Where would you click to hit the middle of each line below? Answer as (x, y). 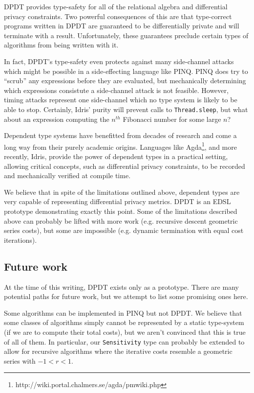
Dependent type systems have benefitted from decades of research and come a (120, 135)
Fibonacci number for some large (172, 119)
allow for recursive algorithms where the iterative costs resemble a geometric (118, 351)
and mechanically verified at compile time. (67, 175)
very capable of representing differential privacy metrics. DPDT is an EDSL (117, 201)
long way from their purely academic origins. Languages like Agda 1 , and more (120, 146)
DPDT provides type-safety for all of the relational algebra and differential (116, 6)
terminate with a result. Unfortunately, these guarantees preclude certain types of (126, 35)
